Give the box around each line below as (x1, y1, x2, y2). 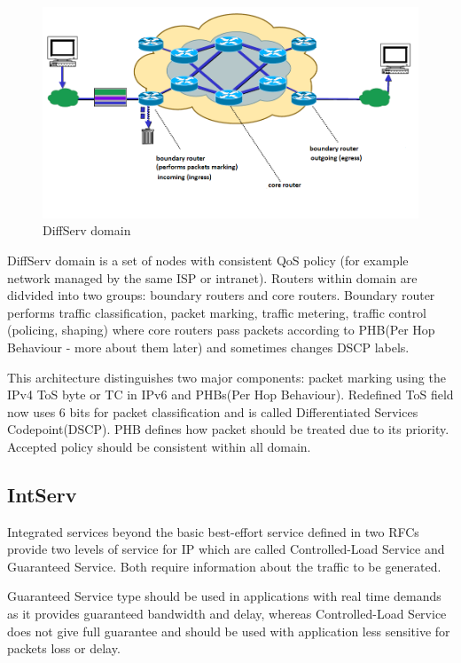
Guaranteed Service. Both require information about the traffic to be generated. (7, 556, 441, 575)
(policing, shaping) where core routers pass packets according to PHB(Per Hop (7, 320, 435, 339)
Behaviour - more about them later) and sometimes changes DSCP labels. (7, 337, 410, 356)
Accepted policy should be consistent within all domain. (7, 437, 311, 455)
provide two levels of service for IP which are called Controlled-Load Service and (7, 540, 445, 558)
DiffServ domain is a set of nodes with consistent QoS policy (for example (7, 250, 409, 269)
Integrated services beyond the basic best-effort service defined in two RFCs (7, 522, 419, 541)
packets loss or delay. (7, 639, 121, 658)
